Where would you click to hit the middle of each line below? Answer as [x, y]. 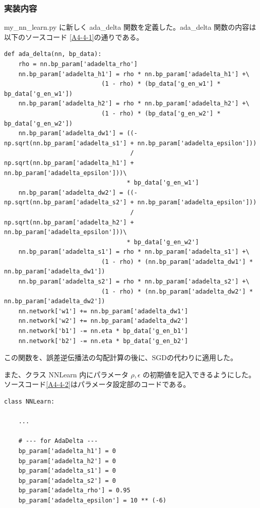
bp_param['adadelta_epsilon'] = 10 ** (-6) [92, 500]
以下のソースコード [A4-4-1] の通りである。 [74, 37]
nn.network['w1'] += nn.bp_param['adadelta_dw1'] [103, 311]
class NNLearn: [29, 402]
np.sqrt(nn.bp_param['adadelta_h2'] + [69, 222]
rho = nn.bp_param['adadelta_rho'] [78, 64]
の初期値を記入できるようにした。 [199, 374]
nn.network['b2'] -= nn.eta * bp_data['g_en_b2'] [103, 341]
